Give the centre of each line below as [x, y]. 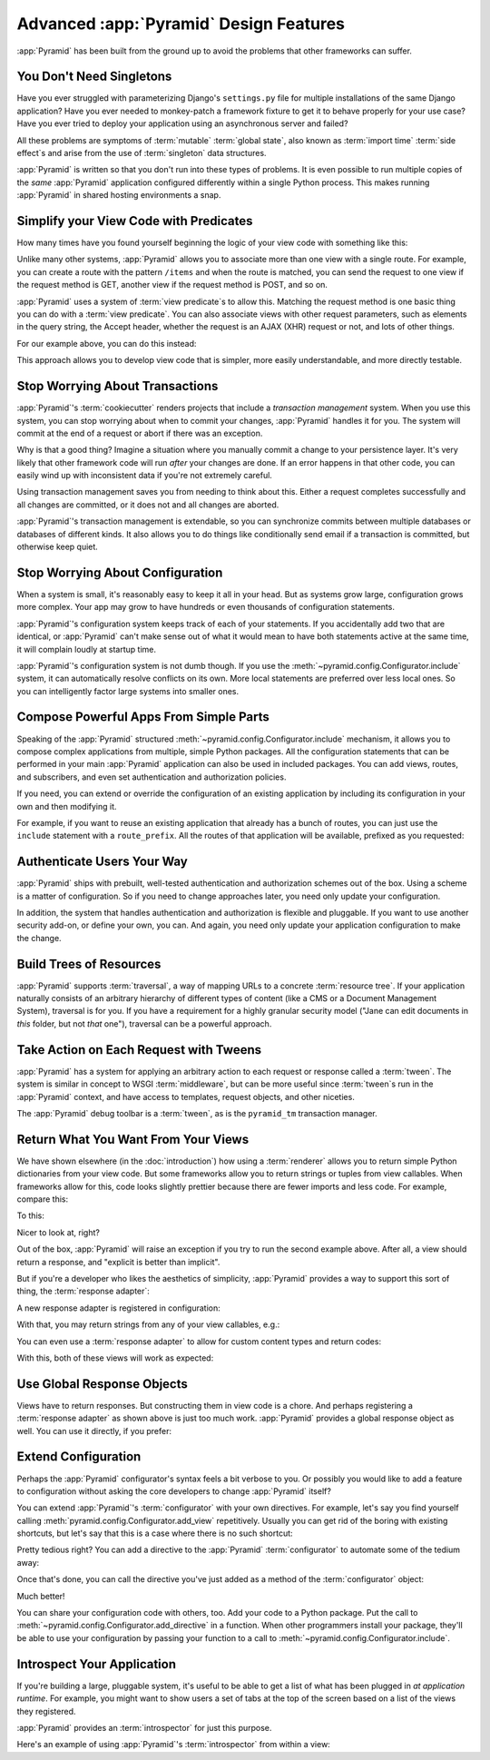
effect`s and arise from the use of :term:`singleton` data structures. [142, 153]
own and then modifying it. [67, 806]
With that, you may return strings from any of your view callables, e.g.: [148, 1324]
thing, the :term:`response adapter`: [83, 1291]
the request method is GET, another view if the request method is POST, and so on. [172, 285]
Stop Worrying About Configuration [120, 572]
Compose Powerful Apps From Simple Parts [143, 717]
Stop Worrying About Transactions [118, 386]
